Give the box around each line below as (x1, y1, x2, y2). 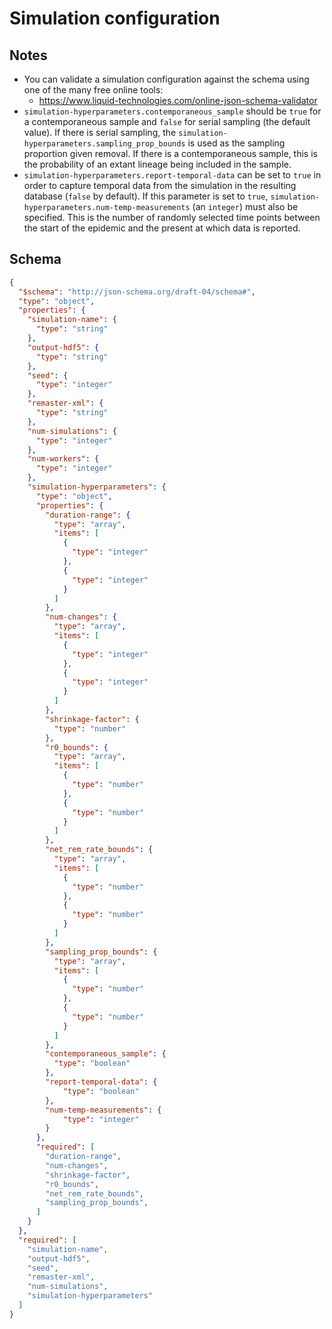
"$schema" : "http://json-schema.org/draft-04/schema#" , (18, 287, 256, 297)
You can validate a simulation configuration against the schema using (23, 73, 310, 85)
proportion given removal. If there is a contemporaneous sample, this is (23, 148, 318, 159)
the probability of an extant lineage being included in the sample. (23, 158, 292, 170)
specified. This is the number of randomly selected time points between (23, 212, 321, 223)
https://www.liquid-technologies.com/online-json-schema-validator (38, 95, 318, 106)
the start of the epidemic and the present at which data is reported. (23, 222, 301, 234)
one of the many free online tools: (23, 84, 164, 96)
